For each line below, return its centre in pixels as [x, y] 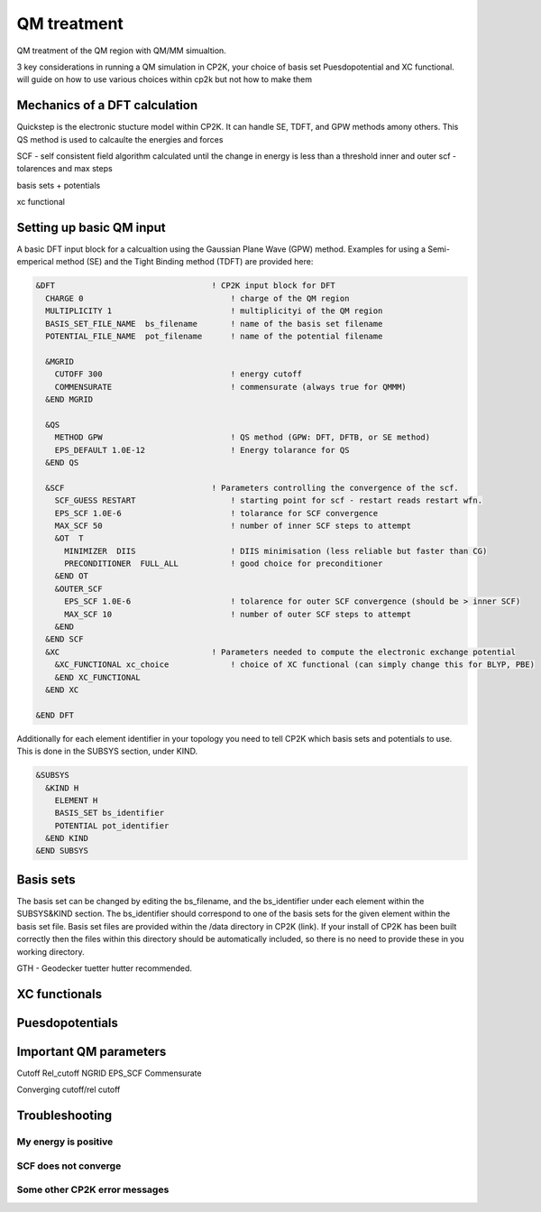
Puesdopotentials [68, 1023]
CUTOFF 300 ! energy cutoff [178, 374]
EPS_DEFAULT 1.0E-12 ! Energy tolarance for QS [202, 450]
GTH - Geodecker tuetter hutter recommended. [105, 968]
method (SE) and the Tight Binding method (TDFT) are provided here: [184, 262]
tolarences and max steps [64, 169]
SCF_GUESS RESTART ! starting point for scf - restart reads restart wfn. [268, 500]
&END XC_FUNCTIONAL [98, 677]
